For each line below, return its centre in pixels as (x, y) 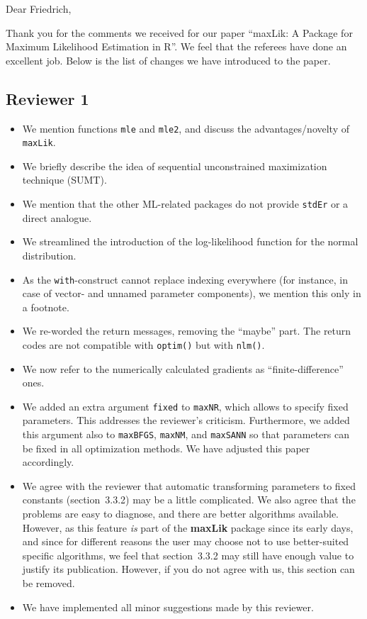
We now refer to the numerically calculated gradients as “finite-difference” (183, 368)
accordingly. (48, 462)
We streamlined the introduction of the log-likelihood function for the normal (190, 241)
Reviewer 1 (47, 98)
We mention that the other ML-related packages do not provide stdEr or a (185, 204)
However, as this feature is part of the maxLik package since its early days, (188, 527)
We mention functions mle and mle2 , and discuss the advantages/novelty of (186, 128)
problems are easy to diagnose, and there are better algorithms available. (180, 514)
